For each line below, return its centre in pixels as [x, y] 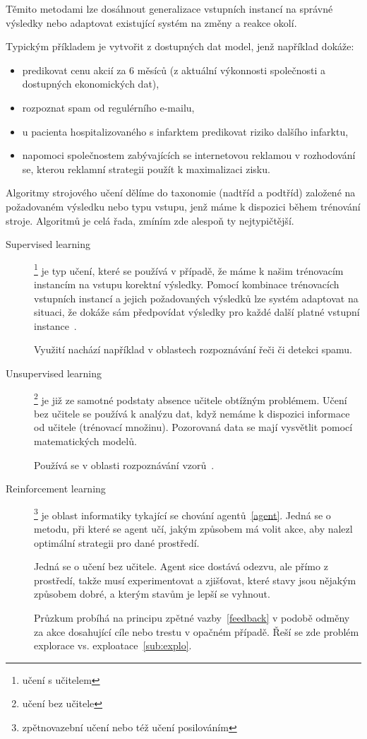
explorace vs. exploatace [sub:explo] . [113, 645]
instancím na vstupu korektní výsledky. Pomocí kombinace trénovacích [187, 284]
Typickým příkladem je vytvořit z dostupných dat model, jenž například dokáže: [180, 46]
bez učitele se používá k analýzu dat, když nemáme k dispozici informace [192, 413]
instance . [55, 325]
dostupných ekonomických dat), [91, 84]
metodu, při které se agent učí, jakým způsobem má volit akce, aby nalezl [193, 528]
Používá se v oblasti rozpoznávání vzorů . [124, 465]
